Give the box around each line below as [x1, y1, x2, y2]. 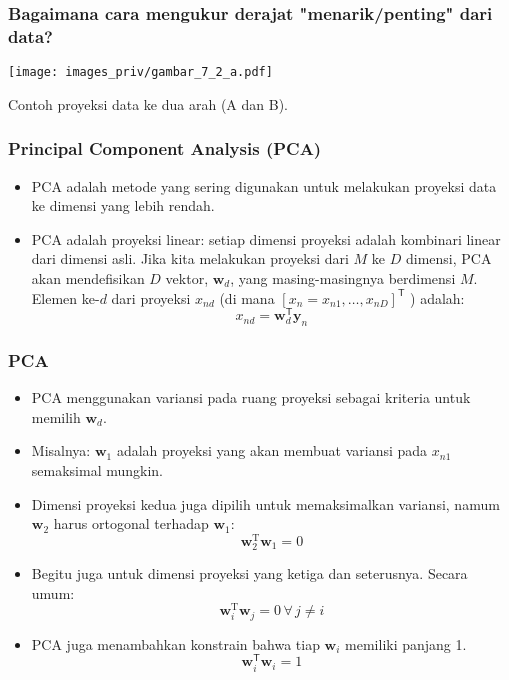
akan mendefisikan [31, 267, 145, 288]
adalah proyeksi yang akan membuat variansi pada [116, 440, 428, 461]
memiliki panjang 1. [345, 633, 467, 654]
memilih [31, 406, 81, 427]
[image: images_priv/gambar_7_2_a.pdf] [8, 65, 273, 80]
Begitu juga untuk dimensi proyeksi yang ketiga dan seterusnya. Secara [31, 563, 468, 584]
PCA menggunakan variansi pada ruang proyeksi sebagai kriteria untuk [31, 387, 471, 408]
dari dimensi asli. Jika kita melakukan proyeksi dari [31, 248, 349, 269]
